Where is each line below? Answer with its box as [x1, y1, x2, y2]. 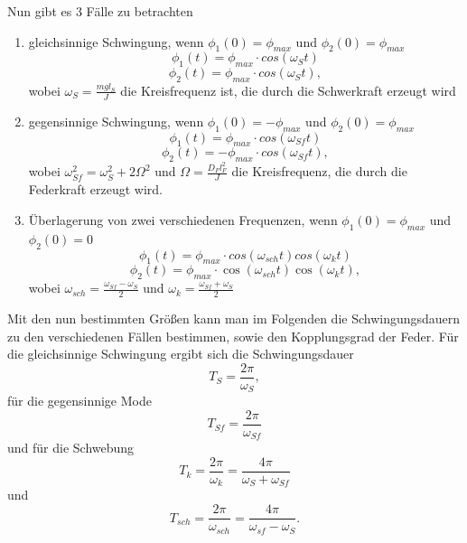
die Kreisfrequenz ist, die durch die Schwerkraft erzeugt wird [120, 80, 456, 99]
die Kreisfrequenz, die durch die [231, 162, 407, 181]
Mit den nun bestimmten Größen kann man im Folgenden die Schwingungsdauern [7, 308, 461, 327]
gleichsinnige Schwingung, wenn [28, 32, 204, 51]
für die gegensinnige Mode [7, 391, 152, 410]
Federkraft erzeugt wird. [28, 180, 163, 199]
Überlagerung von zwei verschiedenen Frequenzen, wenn [28, 210, 338, 229]
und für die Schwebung [7, 438, 135, 457]
